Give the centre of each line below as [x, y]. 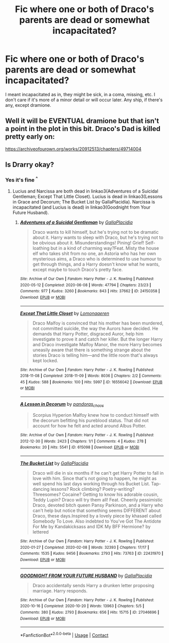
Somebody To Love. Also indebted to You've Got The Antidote [97, 521]
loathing [41, 248]
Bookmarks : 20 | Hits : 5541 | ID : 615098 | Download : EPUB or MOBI [79, 447]
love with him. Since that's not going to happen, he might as [95, 478]
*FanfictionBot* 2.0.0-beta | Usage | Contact [64, 635]
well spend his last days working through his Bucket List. [91, 484]
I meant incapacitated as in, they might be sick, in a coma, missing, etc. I [80, 94]
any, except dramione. [28, 105]
